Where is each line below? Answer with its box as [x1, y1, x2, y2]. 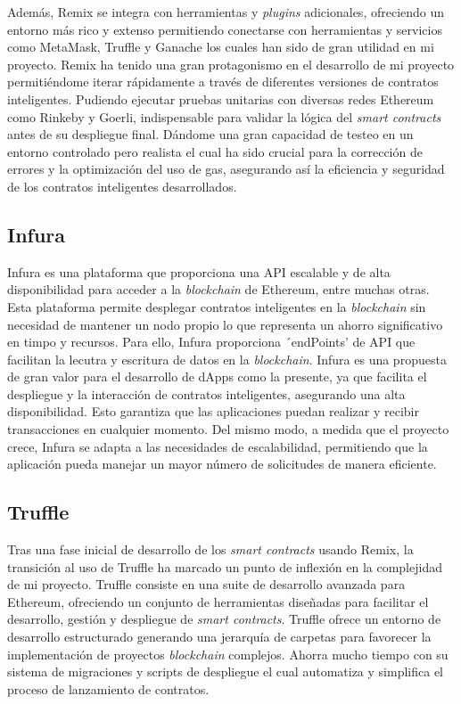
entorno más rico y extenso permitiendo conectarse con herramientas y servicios [7, 20, 442, 38]
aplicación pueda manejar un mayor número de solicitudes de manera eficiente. [7, 454, 437, 473]
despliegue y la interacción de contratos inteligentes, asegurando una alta [7, 384, 406, 403]
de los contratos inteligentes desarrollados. [7, 176, 237, 195]
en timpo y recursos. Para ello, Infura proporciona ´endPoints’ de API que [7, 332, 416, 351]
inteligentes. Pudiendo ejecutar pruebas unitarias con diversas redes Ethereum [7, 89, 434, 108]
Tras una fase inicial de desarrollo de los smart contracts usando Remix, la [7, 540, 414, 559]
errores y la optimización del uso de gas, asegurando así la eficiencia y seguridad [7, 160, 445, 178]
